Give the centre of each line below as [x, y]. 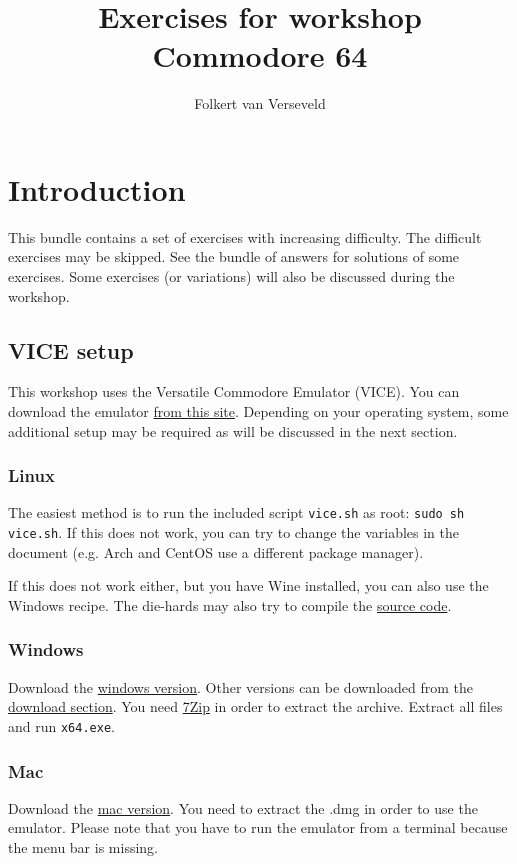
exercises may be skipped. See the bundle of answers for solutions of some [234, 256]
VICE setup [71, 349]
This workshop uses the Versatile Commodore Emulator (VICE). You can [234, 391]
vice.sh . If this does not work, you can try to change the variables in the [234, 532]
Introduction [97, 188]
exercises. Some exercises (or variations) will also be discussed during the [231, 276]
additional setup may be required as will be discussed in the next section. [233, 430]
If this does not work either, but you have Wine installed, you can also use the [248, 585]
